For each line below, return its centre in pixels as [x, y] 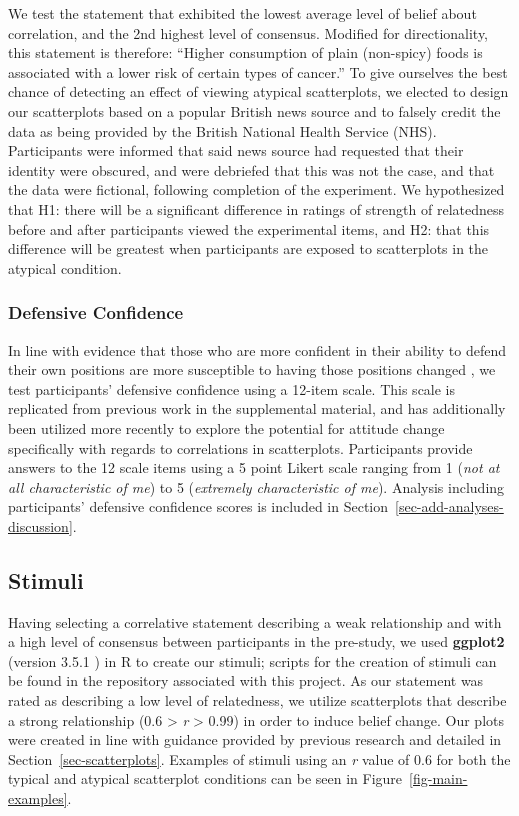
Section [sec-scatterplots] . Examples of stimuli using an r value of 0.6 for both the [259, 758]
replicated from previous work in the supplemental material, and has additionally [257, 408]
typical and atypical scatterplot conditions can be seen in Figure [205, 778]
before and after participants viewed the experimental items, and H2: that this [249, 228]
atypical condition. [65, 267]
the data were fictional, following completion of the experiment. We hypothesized [256, 189]
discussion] [40, 525]
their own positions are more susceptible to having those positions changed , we [252, 369]
